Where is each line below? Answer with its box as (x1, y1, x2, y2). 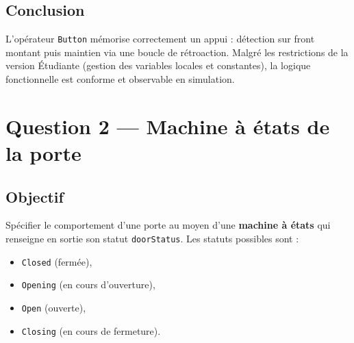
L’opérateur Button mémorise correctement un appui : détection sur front (5, 31, 315, 46)
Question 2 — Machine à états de (5, 112, 330, 140)
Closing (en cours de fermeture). (21, 323, 161, 338)
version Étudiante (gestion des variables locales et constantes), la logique (5, 58, 311, 73)
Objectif (5, 186, 64, 207)
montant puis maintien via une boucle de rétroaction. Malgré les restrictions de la (5, 45, 349, 59)
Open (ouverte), (21, 300, 86, 314)
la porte (5, 139, 81, 167)
